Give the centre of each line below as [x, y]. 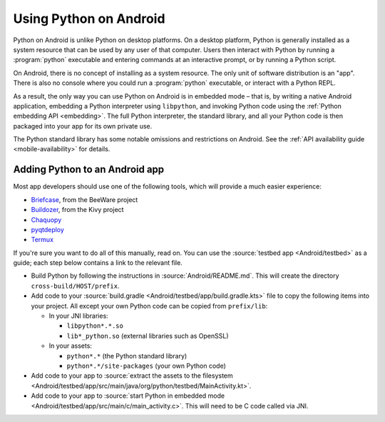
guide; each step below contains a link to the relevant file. [98, 263]
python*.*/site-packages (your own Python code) [146, 366]
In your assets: [71, 346]
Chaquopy [46, 220]
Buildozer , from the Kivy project [77, 210]
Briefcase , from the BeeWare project [84, 199]
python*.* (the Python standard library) [127, 356]
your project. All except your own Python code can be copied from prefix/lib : [149, 306]
